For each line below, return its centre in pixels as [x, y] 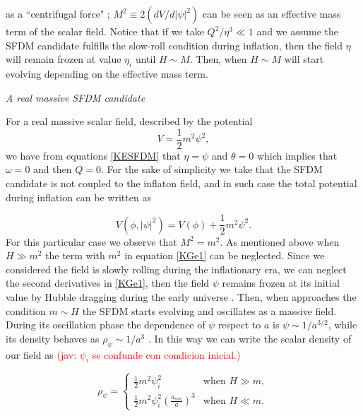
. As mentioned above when [280, 241]
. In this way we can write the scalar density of [250, 338]
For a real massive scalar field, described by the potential [129, 121]
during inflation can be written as [78, 197]
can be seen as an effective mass [272, 13]
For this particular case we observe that [91, 241]
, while [343, 325]
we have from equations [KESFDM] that [93, 155]
